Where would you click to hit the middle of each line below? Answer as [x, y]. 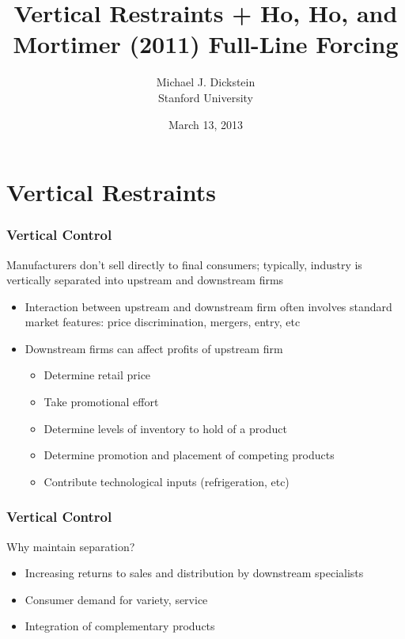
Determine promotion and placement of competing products [189, 455]
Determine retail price [97, 375]
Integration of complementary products [120, 626]
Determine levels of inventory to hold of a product [165, 428]
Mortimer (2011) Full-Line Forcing [206, 44]
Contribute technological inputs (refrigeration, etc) [167, 481]
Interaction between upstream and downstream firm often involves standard [208, 306]
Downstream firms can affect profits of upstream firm [154, 348]
